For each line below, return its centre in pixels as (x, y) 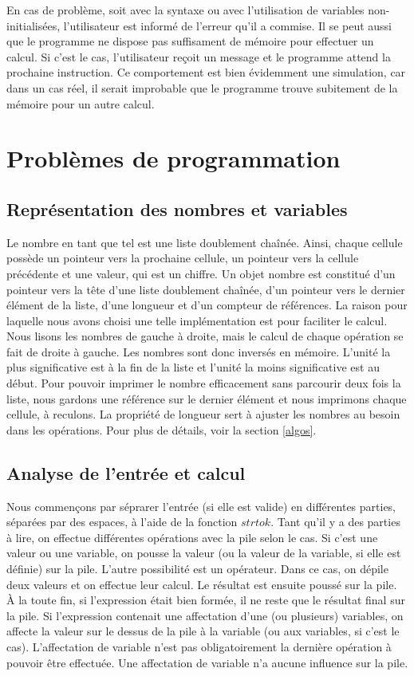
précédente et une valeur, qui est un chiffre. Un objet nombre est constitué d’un (201, 273)
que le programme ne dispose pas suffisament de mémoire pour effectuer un (190, 41)
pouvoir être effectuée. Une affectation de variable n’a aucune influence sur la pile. (207, 662)
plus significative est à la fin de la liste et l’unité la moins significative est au (193, 367)
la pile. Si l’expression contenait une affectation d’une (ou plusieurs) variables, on (205, 615)
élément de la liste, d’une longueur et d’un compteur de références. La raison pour (207, 305)
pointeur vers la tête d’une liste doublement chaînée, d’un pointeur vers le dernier (206, 289)
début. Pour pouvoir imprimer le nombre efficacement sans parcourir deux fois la (204, 383)
